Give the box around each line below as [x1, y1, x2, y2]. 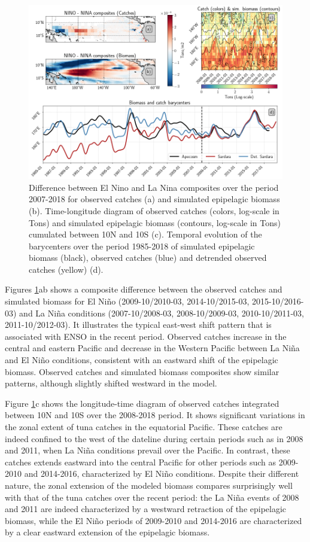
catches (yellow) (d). [29, 263, 104, 275]
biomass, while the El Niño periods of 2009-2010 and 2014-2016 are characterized [5, 514, 302, 526]
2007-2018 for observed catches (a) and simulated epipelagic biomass [29, 193, 280, 205]
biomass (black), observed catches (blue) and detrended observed [29, 251, 267, 264]
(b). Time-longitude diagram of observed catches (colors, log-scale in [29, 204, 279, 217]
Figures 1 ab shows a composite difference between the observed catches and [5, 283, 282, 296]
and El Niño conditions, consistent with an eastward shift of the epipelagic [5, 354, 278, 366]
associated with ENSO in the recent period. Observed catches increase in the [5, 330, 287, 342]
